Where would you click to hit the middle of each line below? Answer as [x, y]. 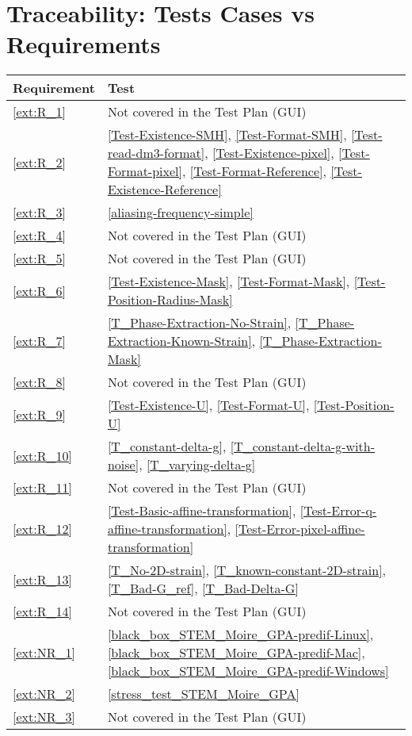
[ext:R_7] [39, 341]
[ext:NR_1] [44, 653]
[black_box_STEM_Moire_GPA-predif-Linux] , [240, 634]
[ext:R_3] [39, 213]
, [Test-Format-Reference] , [254, 171]
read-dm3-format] [156, 153]
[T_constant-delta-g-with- [302, 447]
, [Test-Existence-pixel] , [269, 153]
